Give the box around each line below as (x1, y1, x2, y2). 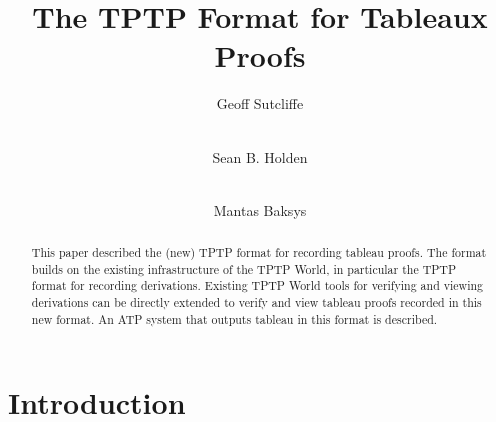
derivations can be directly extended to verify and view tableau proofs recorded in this (31, 294, 482, 311)
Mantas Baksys (213, 199, 307, 220)
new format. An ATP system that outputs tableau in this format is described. (31, 310, 438, 327)
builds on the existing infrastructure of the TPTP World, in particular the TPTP (31, 260, 457, 277)
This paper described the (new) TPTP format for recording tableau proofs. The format (31, 244, 487, 261)
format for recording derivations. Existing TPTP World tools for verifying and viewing (31, 277, 484, 294)
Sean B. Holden (212, 146, 308, 167)
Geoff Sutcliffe (216, 93, 304, 114)
